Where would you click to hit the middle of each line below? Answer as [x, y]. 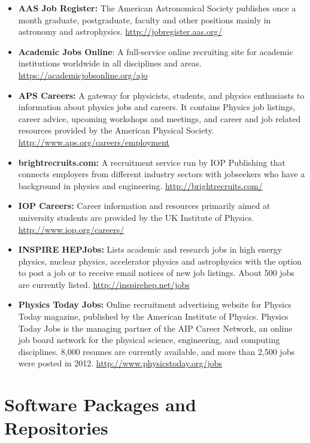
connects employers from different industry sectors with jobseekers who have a [162, 174]
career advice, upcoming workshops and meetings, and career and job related [159, 118]
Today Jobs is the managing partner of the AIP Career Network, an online [155, 328]
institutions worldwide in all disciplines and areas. [110, 63]
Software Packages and [100, 404]
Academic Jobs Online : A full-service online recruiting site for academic [156, 51]
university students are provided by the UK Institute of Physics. [136, 217]
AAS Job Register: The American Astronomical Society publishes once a [157, 8]
